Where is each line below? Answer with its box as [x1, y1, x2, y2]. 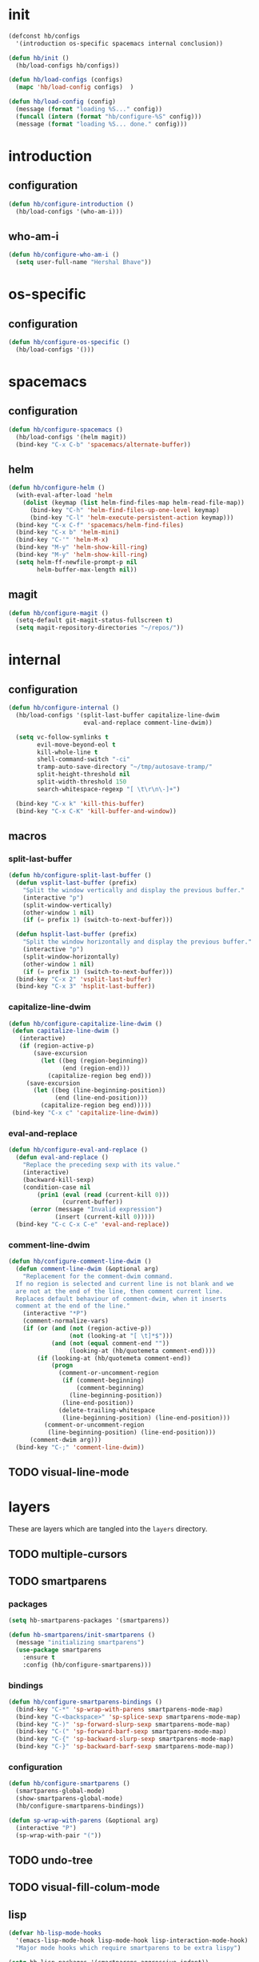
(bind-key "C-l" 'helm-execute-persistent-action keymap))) [29, 514, 234, 522]
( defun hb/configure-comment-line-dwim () [8, 1258, 152, 1266]
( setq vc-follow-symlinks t [15, 733, 110, 741]
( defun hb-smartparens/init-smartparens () [8, 1631, 156, 1640]
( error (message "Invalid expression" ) [29, 1206, 162, 1214]
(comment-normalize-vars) [22, 1317, 110, 1325]
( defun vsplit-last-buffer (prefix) [15, 879, 137, 887]
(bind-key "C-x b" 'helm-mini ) [15, 528, 120, 537]
